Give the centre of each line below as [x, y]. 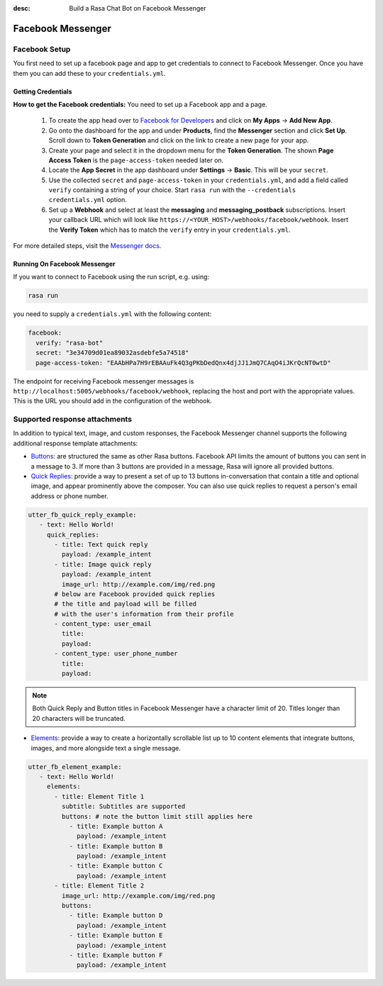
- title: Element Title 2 [99, 886]
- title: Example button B [116, 846]
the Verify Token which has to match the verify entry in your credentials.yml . [170, 230]
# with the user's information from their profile [144, 614]
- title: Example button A [116, 826]
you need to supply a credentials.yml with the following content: [112, 314]
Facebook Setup [42, 49]
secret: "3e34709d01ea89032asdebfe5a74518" [112, 353]
